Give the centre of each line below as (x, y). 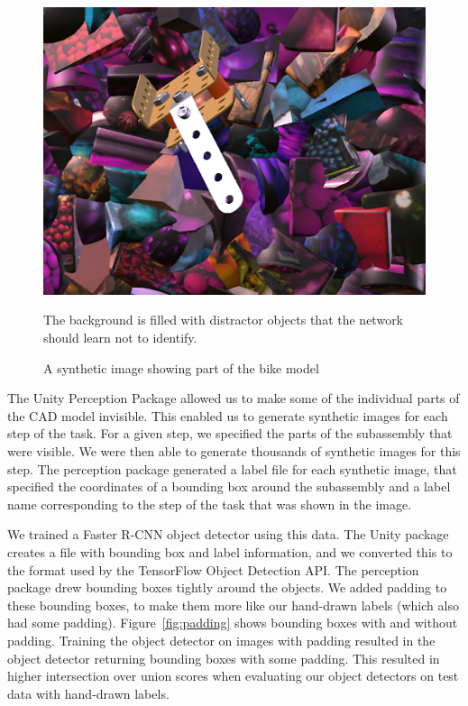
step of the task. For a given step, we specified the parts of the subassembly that (230, 433)
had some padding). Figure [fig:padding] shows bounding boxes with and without (233, 623)
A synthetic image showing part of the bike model (181, 367)
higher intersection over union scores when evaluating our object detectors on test (233, 676)
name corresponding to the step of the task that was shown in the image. (210, 504)
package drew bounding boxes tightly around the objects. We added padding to (227, 587)
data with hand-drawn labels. (88, 693)
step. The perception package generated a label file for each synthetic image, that (232, 468)
